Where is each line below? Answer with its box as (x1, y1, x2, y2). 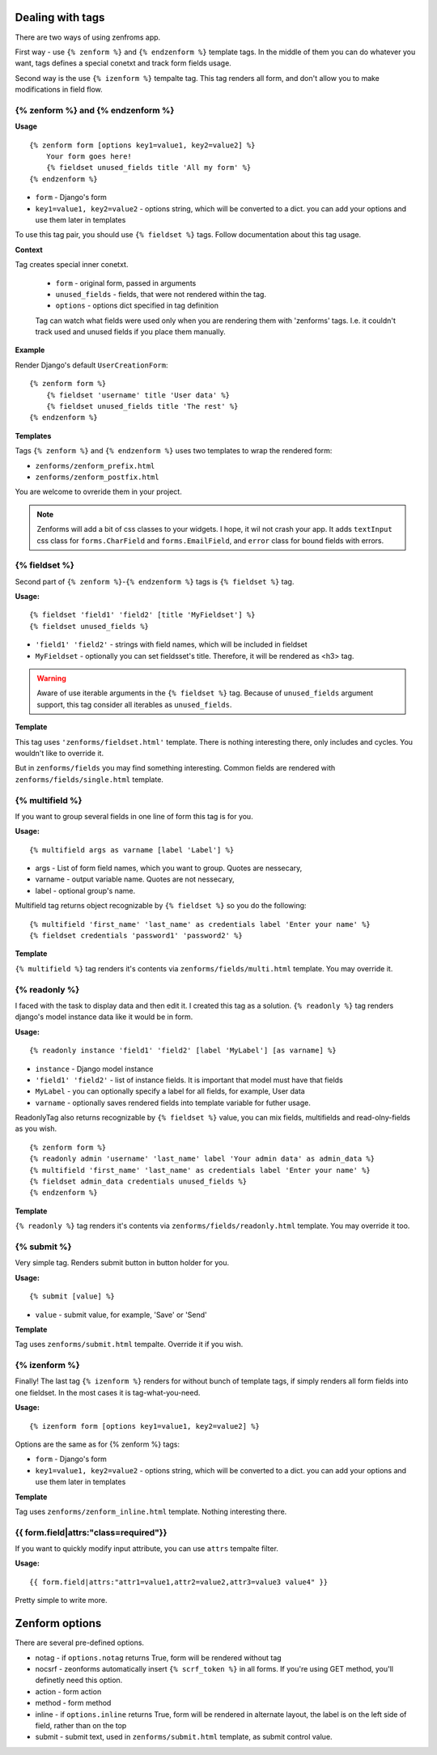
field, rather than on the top (35, 1720, 127, 1730)
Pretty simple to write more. (15, 1596, 108, 1605)
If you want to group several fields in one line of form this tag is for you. (15, 811, 254, 821)
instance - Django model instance (35, 1064, 154, 1073)
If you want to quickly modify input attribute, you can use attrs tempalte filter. (15, 1544, 279, 1553)
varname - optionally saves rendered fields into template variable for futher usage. (35, 1098, 311, 1107)
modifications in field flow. (15, 85, 103, 95)
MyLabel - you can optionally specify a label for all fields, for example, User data (35, 1086, 305, 1096)
